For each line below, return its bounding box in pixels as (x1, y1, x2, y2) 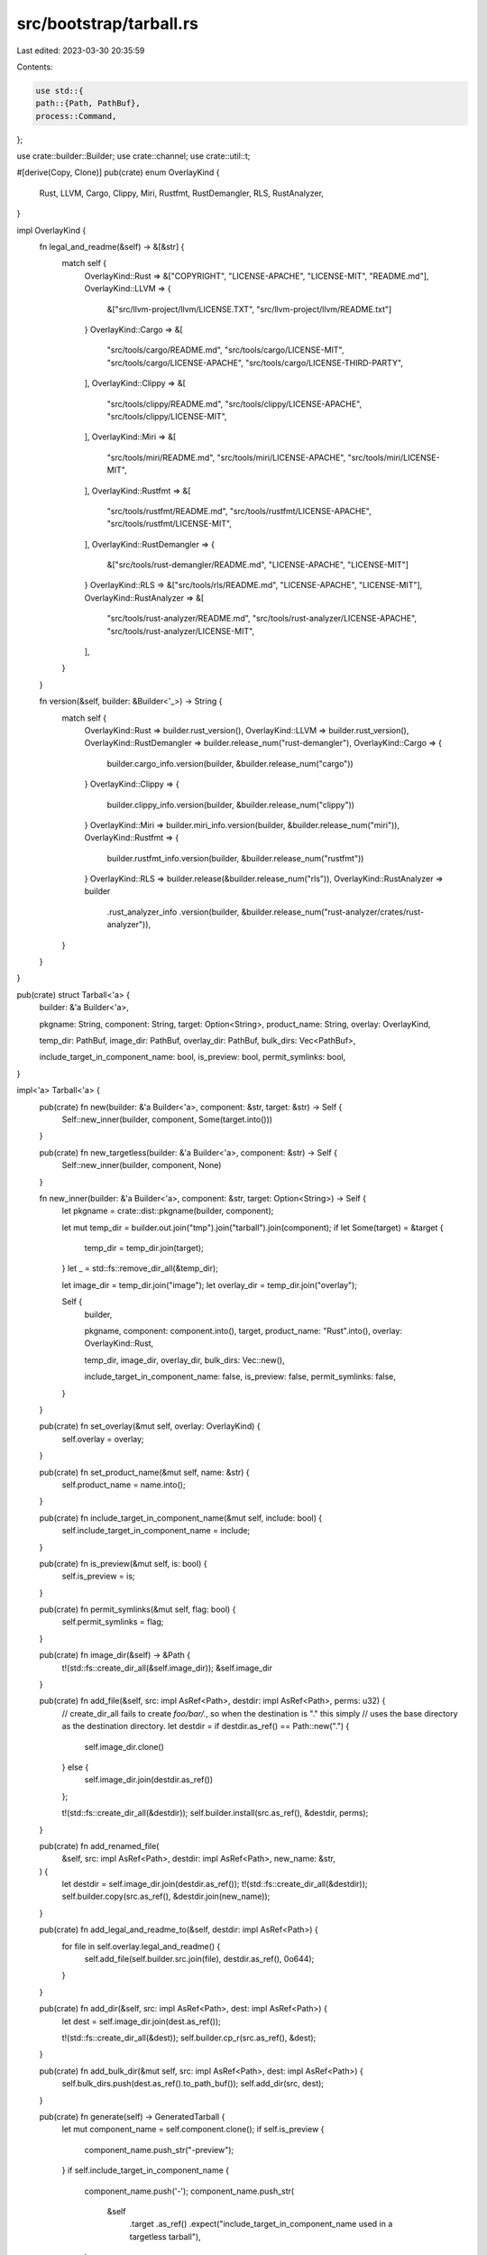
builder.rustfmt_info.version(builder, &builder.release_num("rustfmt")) (106, 852, 364, 863)
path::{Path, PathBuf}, (35, 98, 142, 108)
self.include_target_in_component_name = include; (61, 1525, 251, 1536)
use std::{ (35, 86, 84, 96)
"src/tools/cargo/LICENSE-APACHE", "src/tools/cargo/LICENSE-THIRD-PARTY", (106, 357, 403, 368)
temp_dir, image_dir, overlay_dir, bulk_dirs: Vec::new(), (84, 1354, 285, 1366)
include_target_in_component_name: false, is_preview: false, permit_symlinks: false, (84, 1371, 396, 1382)
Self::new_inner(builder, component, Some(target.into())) (61, 1114, 273, 1125)
